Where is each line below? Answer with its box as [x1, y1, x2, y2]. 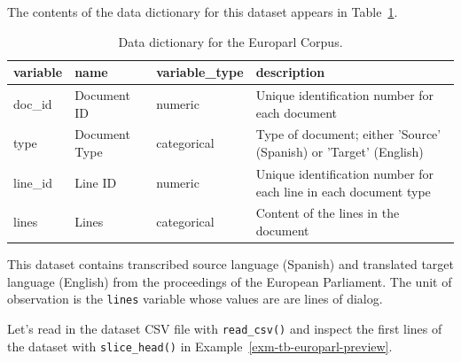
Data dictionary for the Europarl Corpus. [118, 32, 343, 50]
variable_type [156, 63, 244, 81]
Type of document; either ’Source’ [255, 125, 441, 143]
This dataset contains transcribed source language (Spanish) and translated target [7, 255, 454, 273]
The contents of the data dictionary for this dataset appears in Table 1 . [7, 3, 398, 20]
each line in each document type [255, 181, 431, 200]
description [255, 63, 325, 81]
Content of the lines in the [255, 204, 400, 222]
